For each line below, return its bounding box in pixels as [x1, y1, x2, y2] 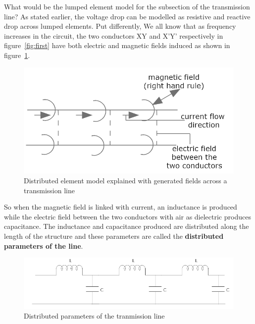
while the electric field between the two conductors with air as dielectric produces [4, 211, 251, 221]
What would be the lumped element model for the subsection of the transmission [4, 1, 250, 11]
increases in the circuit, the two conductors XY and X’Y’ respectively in [4, 30, 223, 41]
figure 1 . [4, 50, 30, 60]
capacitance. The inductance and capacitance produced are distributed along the [4, 221, 249, 231]
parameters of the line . [4, 240, 83, 251]
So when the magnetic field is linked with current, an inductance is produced [4, 202, 237, 212]
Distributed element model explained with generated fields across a [24, 175, 227, 185]
